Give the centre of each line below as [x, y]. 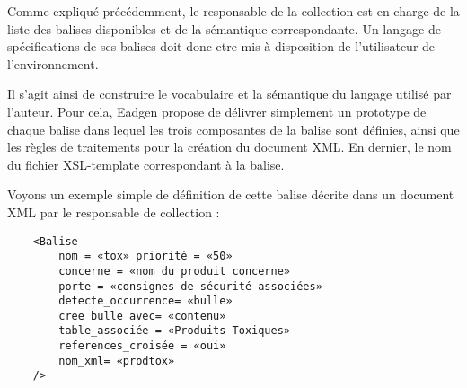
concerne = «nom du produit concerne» [174, 271]
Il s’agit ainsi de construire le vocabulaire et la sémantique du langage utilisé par [229, 94]
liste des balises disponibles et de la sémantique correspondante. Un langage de [224, 28]
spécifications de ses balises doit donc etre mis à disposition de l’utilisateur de [221, 46]
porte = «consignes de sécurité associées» [190, 286]
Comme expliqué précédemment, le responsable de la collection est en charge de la [233, 11]
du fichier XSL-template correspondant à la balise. [146, 164]
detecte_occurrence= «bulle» [145, 301]
